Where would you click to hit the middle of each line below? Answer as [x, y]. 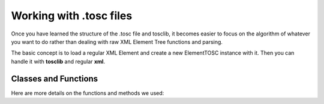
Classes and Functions [55, 78]
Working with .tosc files [72, 16]
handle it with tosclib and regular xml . [58, 61]
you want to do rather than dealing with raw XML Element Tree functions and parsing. [117, 41]
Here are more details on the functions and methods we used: [88, 93]
